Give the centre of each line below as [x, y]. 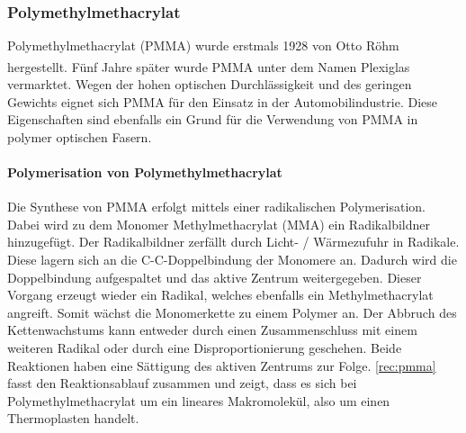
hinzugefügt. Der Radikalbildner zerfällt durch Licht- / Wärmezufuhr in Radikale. [233, 242]
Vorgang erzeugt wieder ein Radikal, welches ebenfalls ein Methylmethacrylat [220, 295]
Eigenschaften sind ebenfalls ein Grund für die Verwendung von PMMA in [213, 119]
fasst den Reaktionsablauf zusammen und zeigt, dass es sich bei [182, 383]
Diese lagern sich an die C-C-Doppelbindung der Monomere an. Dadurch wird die [232, 260]
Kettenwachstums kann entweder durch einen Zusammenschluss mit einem [212, 330]
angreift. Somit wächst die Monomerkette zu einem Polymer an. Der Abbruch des [232, 312]
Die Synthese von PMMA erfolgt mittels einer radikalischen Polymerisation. [217, 207]
